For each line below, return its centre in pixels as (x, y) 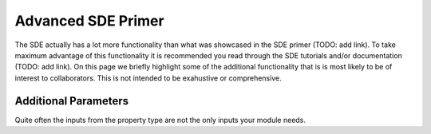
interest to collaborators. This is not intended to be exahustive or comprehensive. (148, 78)
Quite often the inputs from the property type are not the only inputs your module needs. (160, 120)
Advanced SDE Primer (89, 21)
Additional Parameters (72, 101)
